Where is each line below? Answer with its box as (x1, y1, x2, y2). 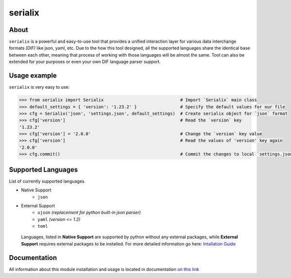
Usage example (9, 72, 57, 80)
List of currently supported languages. (9, 178, 86, 184)
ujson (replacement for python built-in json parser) (37, 210, 141, 216)
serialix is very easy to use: (9, 84, 70, 90)
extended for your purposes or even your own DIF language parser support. (9, 59, 161, 65)
